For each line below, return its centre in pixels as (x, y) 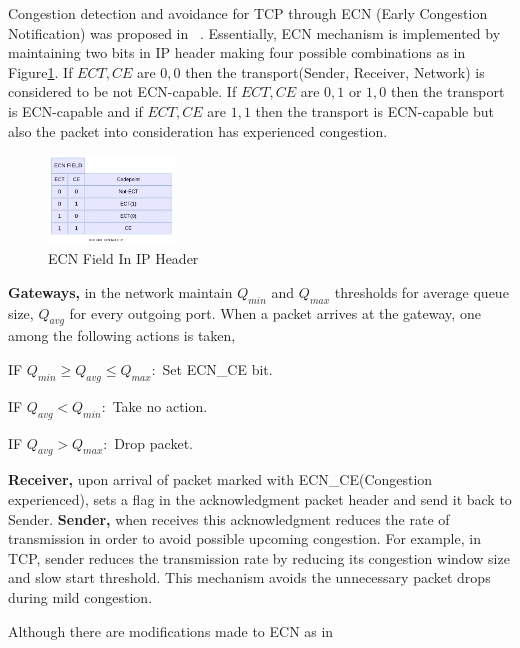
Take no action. (160, 405)
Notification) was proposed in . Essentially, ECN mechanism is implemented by (254, 32)
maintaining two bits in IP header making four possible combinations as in (237, 52)
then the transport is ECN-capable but (375, 110)
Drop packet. (153, 442)
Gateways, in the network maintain (120, 291)
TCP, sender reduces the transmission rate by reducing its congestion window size (259, 557)
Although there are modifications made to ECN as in (171, 630)
